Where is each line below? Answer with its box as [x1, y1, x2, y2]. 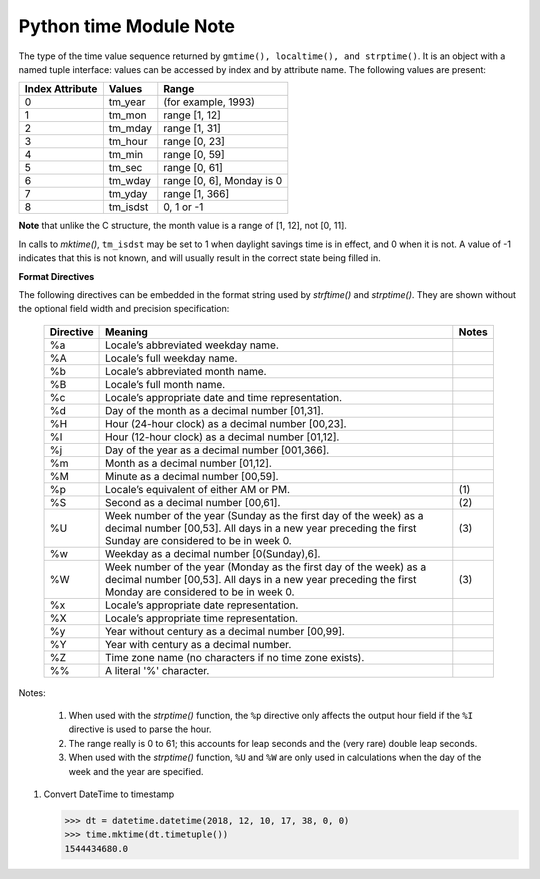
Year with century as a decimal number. [105, 637, 292, 651]
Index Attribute [24, 82, 98, 96]
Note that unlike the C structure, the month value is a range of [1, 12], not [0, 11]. [18, 220, 347, 232]
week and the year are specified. [68, 765, 204, 777]
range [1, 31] [163, 121, 222, 135]
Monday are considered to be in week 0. [105, 585, 295, 599]
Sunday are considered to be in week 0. [105, 533, 292, 547]
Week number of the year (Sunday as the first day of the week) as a [105, 508, 424, 522]
